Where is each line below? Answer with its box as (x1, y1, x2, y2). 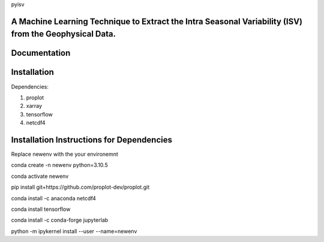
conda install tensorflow (11, 205, 71, 213)
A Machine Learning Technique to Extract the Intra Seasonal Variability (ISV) (11, 16, 303, 26)
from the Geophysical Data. (11, 29, 116, 39)
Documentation (11, 48, 71, 58)
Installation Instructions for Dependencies (11, 135, 173, 145)
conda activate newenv (11, 173, 69, 180)
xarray (26, 102, 42, 110)
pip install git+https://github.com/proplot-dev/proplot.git (11, 183, 150, 191)
